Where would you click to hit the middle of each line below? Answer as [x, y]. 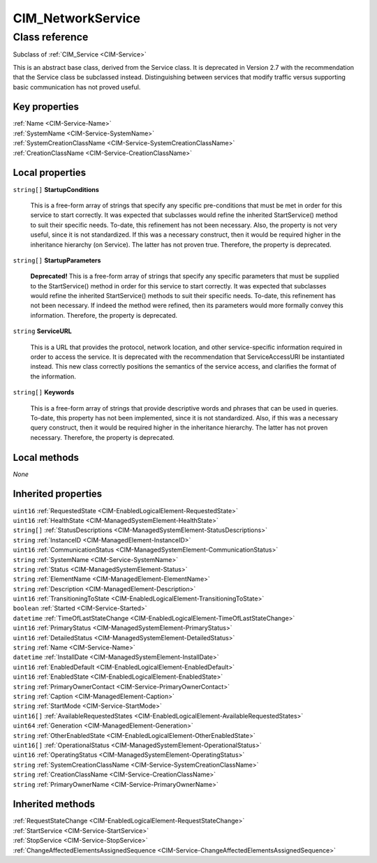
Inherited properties [58, 494]
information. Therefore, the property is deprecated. [104, 315]
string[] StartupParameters [57, 260]
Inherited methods [54, 804]
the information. [53, 376]
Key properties [46, 107]
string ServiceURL [43, 331]
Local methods [46, 457]
